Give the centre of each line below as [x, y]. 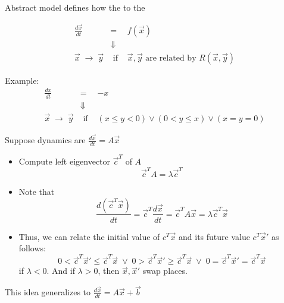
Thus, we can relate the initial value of [89, 236]
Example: [22, 80]
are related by [171, 58]
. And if [61, 271]
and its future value [214, 236]
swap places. [165, 271]
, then [109, 271]
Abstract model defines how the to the [75, 7]
